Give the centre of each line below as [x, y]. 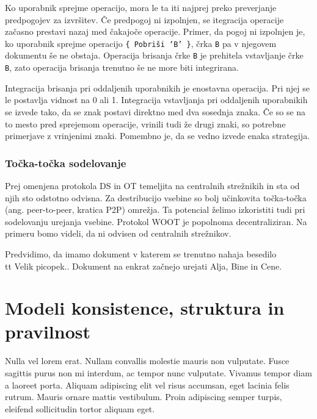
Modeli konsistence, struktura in [145, 308]
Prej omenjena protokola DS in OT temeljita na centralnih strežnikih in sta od [152, 185]
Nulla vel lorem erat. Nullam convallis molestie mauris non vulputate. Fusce [147, 361]
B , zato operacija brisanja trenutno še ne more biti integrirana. [122, 67]
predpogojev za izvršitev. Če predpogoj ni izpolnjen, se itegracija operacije [144, 19]
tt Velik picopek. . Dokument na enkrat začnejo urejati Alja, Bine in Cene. [144, 266]
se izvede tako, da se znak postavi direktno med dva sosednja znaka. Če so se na [155, 111]
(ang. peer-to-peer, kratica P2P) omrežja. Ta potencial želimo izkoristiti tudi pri [155, 210]
